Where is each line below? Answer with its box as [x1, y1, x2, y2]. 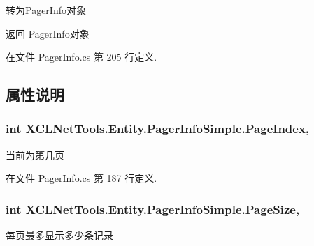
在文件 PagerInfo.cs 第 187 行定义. [6, 171, 157, 185]
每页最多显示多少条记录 [6, 228, 113, 243]
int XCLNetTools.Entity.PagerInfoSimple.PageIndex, [6, 120, 310, 137]
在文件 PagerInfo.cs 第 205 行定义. [6, 49, 157, 64]
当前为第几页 [6, 147, 64, 162]
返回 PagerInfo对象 [6, 26, 90, 40]
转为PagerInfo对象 [6, 3, 86, 17]
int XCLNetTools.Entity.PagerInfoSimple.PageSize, [6, 200, 300, 217]
